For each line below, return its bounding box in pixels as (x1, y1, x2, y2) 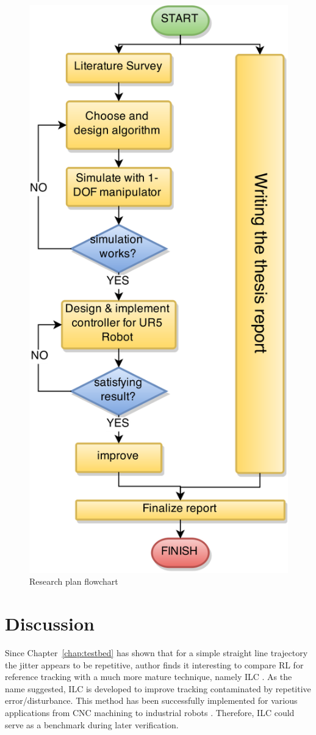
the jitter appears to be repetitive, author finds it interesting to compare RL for (5, 658, 304, 671)
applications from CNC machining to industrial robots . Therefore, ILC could (5, 706, 295, 719)
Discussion (5, 611, 95, 636)
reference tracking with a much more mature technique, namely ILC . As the (5, 670, 292, 683)
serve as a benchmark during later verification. (5, 718, 179, 731)
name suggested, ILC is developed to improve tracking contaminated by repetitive (5, 682, 311, 695)
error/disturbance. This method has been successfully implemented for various (5, 694, 298, 707)
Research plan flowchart (29, 575, 118, 588)
